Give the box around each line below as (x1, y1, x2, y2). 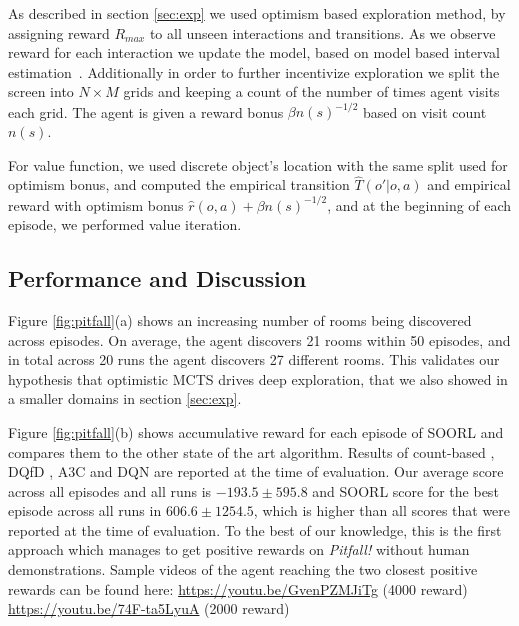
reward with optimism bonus (8, 194, 184, 215)
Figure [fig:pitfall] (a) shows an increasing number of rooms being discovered (8, 309, 472, 330)
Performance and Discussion (8, 263, 307, 294)
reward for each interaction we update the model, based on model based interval (8, 42, 500, 63)
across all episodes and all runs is (8, 480, 212, 501)
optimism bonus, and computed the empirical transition (8, 174, 350, 195)
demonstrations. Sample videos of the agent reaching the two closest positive (8, 559, 478, 580)
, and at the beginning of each (327, 194, 512, 215)
